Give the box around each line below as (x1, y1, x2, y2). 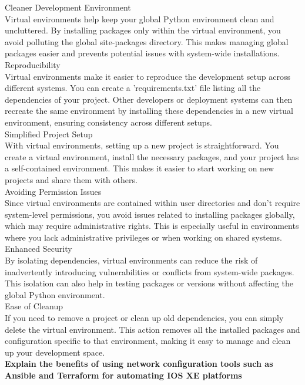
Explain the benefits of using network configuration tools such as (5, 357, 273, 370)
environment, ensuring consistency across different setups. (5, 116, 213, 128)
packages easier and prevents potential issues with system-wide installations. (5, 47, 280, 59)
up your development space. (5, 346, 105, 358)
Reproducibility (5, 58, 61, 70)
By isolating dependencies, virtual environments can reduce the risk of (5, 254, 258, 266)
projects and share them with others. (5, 173, 138, 185)
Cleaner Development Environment (5, 1, 131, 13)
